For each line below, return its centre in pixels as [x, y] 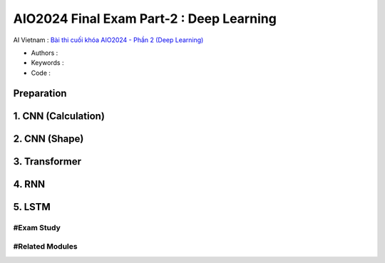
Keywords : [47, 63]
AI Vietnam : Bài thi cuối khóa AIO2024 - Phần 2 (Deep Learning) [108, 40]
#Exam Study [37, 227]
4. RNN [29, 184]
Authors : [45, 53]
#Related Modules [45, 247]
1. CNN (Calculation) [59, 116]
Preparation [40, 93]
